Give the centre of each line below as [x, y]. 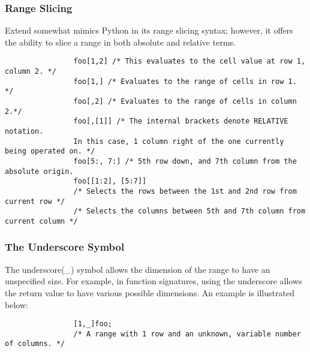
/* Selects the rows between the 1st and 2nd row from [185, 191]
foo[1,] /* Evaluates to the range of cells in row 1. [185, 81]
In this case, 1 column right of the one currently [179, 141]
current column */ [41, 221]
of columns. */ [35, 344]
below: [16, 304]
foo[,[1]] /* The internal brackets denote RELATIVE [181, 121]
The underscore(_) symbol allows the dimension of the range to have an [138, 269]
